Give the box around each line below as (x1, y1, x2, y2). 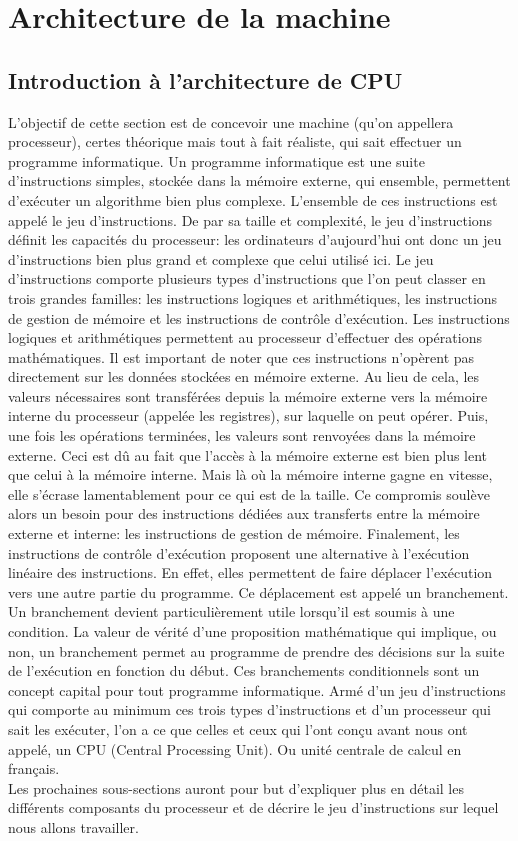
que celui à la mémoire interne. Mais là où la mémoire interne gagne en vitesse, (8, 464, 493, 485)
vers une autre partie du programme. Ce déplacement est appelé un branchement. (8, 581, 509, 602)
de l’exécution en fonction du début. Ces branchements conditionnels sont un (8, 660, 480, 681)
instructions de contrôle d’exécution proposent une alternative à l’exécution (8, 542, 470, 563)
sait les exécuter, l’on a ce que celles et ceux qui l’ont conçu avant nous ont (8, 718, 468, 739)
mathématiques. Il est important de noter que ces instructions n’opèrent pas (8, 346, 475, 367)
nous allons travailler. (8, 816, 139, 837)
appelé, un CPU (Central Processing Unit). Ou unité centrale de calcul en (8, 738, 462, 759)
